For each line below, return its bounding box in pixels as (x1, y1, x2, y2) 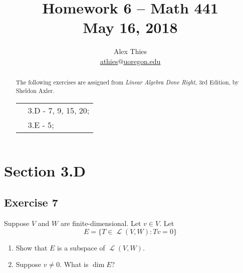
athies (100, 55, 118, 66)
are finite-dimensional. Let (60, 218, 141, 228)
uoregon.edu (123, 55, 161, 66)
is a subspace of (57, 242, 105, 252)
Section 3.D (4, 160, 86, 180)
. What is (60, 259, 89, 269)
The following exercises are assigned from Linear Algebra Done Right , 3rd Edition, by (16, 78, 239, 86)
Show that (16, 242, 48, 252)
